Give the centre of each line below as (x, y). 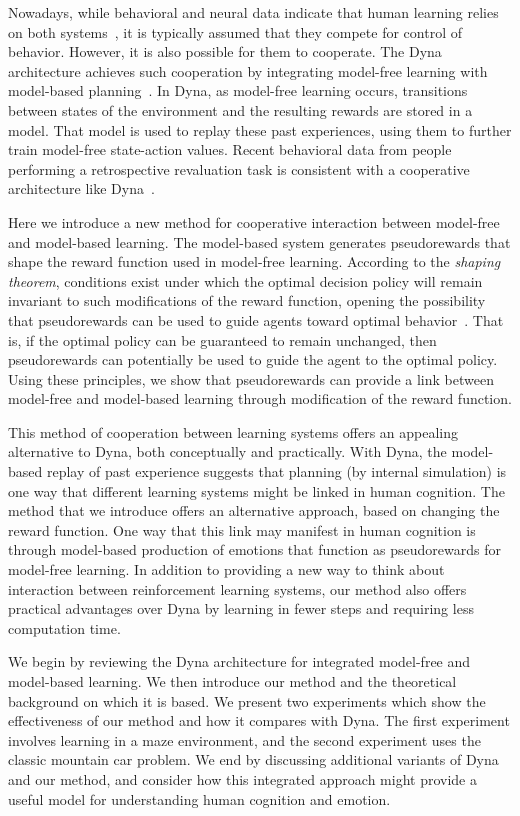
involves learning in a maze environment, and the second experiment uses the (244, 739)
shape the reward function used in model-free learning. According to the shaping (254, 261)
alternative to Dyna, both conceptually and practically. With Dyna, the (227, 451)
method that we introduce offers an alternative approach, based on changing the (254, 510)
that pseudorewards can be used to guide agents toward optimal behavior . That (256, 319)
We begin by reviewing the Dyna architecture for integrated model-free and (239, 661)
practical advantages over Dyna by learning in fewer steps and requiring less (241, 608)
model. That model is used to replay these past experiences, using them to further (260, 129)
